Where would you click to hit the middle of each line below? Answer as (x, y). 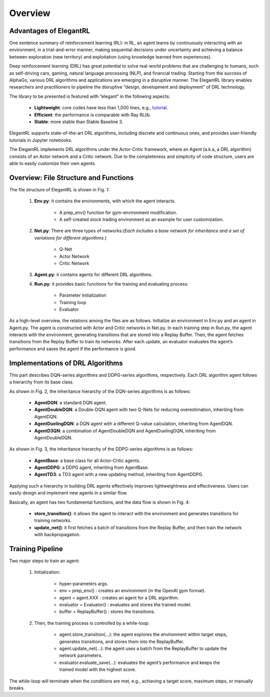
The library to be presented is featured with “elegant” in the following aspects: (90, 96)
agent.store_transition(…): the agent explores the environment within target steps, (143, 634)
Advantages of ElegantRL (49, 31)
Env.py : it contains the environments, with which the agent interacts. (105, 201)
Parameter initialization (83, 295)
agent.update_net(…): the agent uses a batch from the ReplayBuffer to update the (143, 648)
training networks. (53, 521)
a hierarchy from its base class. (41, 382)
